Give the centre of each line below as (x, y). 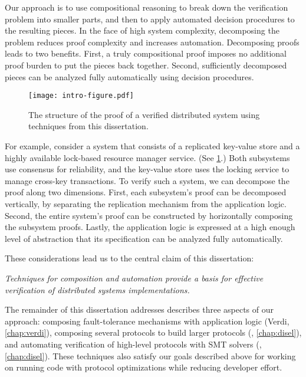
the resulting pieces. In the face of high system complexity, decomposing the (142, 30)
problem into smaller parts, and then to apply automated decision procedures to (150, 19)
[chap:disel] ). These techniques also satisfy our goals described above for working (150, 355)
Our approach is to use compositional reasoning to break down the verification (147, 7)
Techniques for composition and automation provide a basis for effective (134, 278)
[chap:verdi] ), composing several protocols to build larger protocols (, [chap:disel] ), (153, 332)
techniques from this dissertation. (88, 126)
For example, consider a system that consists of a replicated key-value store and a (152, 146)
